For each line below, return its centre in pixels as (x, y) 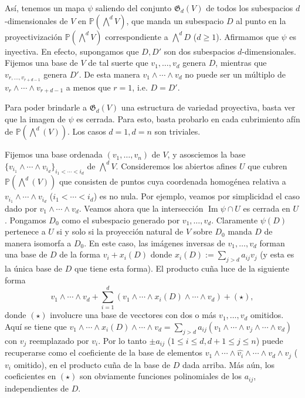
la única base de (34, 268)
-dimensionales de (36, 20)
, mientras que (241, 63)
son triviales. (177, 131)
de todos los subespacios (250, 8)
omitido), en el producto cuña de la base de (92, 364)
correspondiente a (137, 36)
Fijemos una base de (41, 63)
